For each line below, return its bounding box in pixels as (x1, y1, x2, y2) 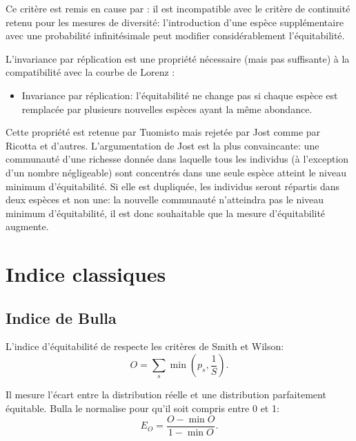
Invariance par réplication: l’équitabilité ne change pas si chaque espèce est (21, 88, 338, 102)
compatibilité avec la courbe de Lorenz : (6, 65, 175, 79)
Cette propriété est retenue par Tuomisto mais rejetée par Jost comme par (6, 125, 321, 139)
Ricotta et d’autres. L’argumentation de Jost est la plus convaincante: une (6, 138, 319, 152)
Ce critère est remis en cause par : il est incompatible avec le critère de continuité (6, 1, 350, 15)
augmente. (6, 219, 49, 234)
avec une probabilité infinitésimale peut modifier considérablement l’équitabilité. (6, 28, 345, 43)
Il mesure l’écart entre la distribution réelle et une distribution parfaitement (6, 387, 326, 402)
